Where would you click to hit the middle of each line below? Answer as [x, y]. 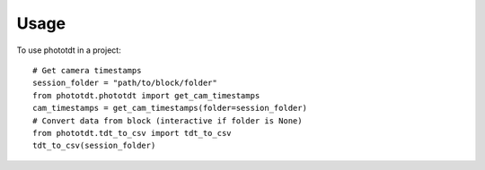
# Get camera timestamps [87, 70]
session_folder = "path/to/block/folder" [125, 83]
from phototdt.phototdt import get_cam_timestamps [146, 95]
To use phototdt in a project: [69, 50]
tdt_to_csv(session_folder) [94, 146]
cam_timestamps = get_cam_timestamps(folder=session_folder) [170, 108]
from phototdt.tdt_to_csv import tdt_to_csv [132, 133]
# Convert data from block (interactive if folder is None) [168, 120]
